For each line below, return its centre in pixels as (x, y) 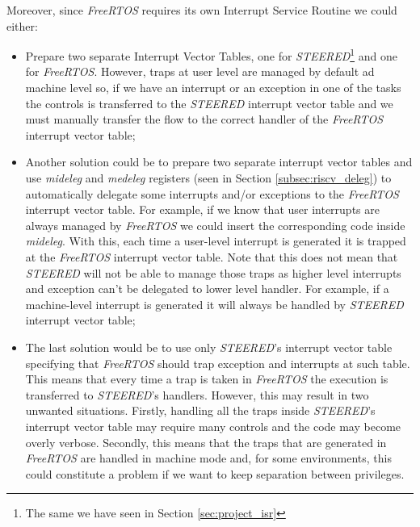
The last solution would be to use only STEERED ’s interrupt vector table (209, 347)
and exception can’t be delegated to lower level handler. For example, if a (207, 289)
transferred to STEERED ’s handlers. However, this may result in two (197, 394)
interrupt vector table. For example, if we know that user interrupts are (202, 209)
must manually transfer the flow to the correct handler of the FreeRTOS (204, 119)
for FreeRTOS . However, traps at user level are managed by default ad (200, 71)
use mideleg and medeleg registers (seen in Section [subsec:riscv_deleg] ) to (208, 178)
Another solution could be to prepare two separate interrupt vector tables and (219, 162)
